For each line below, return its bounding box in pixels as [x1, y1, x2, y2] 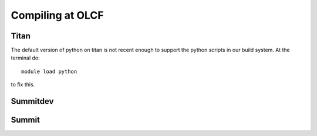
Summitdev [11, 96, 54, 106]
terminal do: [11, 54, 41, 61]
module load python [21, 68, 77, 75]
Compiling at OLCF [11, 9, 104, 22]
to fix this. [11, 81, 35, 88]
